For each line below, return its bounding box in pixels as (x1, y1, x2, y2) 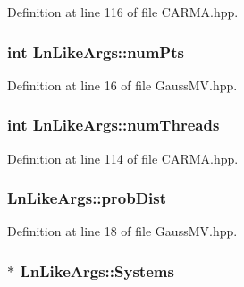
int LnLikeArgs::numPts (7, 40, 184, 63)
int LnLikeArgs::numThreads (7, 114, 220, 136)
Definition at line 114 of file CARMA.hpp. (7, 148, 239, 167)
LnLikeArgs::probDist (7, 187, 167, 209)
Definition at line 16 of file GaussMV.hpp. (7, 75, 238, 94)
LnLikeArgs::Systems (20, 259, 174, 282)
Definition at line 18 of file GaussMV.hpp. (7, 222, 238, 241)
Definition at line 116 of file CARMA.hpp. (7, 3, 239, 21)
